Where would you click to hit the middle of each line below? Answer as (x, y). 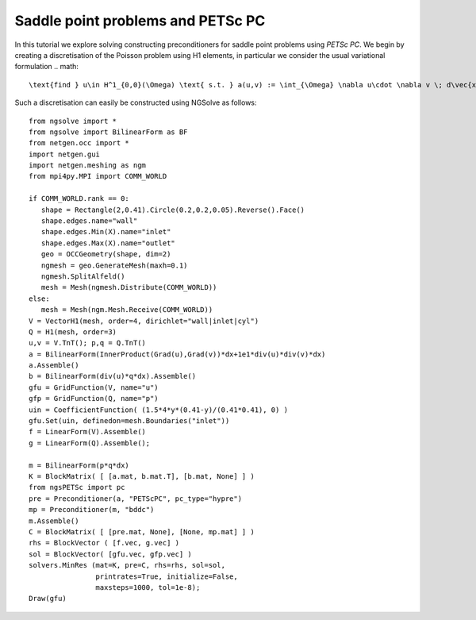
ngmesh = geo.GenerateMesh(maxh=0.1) (114, 265)
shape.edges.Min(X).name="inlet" (106, 232)
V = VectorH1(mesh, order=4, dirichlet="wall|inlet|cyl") (144, 321)
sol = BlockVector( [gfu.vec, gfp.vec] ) (110, 554)
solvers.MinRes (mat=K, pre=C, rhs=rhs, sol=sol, (127, 565)
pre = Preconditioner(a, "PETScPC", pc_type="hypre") (135, 499)
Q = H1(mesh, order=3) (73, 332)
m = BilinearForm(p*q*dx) (79, 465)
